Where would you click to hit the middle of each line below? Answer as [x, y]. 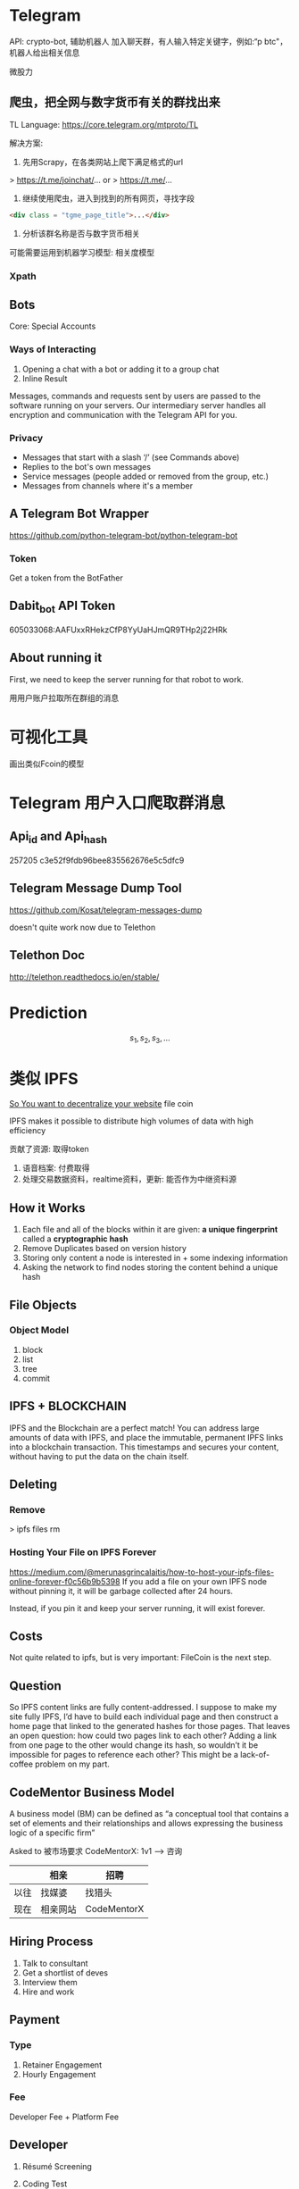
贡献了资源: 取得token [49, 1149]
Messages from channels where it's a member [108, 485]
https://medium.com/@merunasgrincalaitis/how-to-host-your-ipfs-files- [142, 1572]
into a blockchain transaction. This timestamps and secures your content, [144, 1447]
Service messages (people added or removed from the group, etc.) [145, 476]
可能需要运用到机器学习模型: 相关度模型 [82, 252]
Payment [35, 2020]
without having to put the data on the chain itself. [99, 1456]
